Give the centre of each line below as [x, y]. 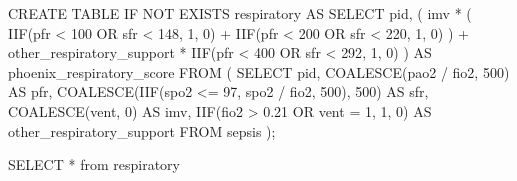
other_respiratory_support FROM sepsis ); [142, 130]
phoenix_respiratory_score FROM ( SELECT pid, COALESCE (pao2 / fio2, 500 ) [259, 71]
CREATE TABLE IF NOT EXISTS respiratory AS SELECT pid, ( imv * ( [240, 13]
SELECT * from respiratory [94, 164]
